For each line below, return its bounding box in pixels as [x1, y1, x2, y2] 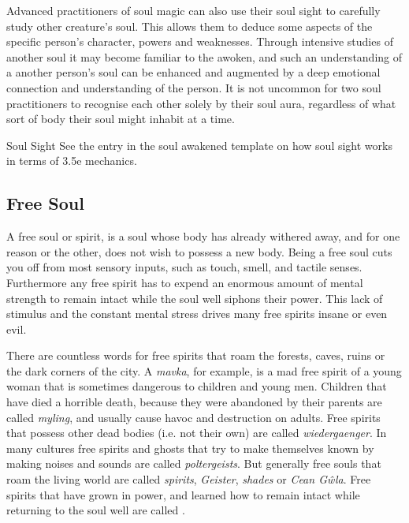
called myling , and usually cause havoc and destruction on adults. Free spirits [6, 409, 381, 425]
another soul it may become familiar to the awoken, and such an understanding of [6, 48, 403, 65]
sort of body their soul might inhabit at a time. [6, 110, 235, 127]
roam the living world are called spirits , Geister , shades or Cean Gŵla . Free [6, 471, 371, 488]
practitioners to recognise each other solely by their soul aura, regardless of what [6, 95, 396, 111]
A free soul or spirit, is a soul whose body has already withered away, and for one [6, 228, 400, 245]
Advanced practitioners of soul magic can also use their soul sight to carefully [6, 2, 381, 18]
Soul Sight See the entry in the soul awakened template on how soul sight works [6, 136, 392, 153]
